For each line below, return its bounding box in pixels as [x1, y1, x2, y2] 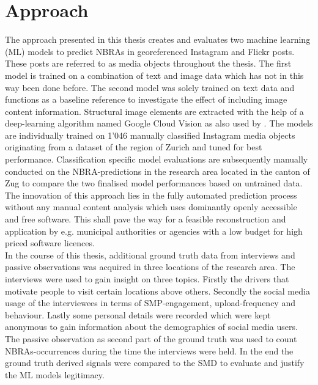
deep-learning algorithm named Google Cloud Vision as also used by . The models [5, 117, 313, 130]
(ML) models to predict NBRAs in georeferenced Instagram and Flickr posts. [5, 45, 295, 57]
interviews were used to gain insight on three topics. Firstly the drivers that [5, 273, 289, 285]
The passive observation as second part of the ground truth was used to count [5, 332, 297, 345]
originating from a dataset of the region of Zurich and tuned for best [5, 141, 262, 153]
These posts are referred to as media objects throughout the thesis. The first [5, 57, 292, 70]
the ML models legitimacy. [5, 368, 105, 381]
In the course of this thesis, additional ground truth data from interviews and [5, 248, 295, 261]
